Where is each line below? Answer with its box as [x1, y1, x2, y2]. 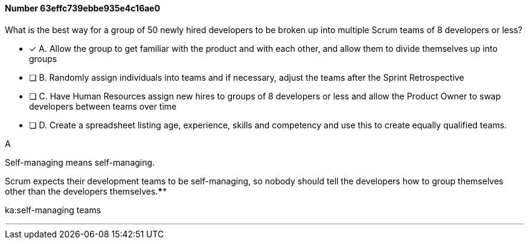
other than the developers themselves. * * [5, 186, 167, 196]
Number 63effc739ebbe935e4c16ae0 [5, 3, 161, 13]
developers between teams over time [29, 101, 177, 111]
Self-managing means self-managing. [5, 157, 155, 167]
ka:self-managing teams [5, 204, 101, 215]
